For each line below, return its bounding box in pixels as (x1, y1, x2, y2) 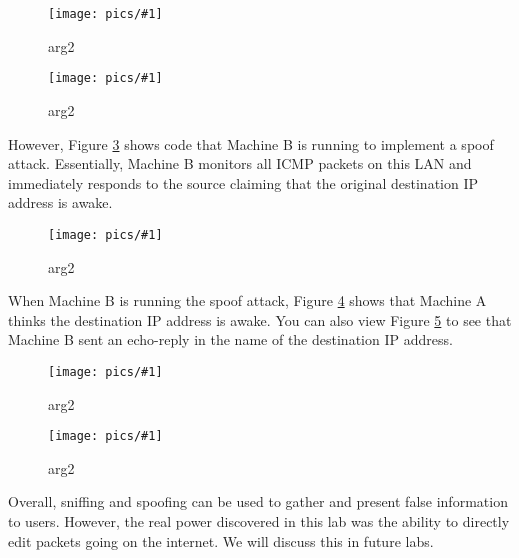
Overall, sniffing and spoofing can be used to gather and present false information (8, 491, 508, 512)
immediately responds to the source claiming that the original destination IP (8, 172, 479, 193)
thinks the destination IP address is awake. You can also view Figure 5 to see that (8, 309, 512, 330)
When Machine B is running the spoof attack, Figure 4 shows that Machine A (8, 290, 487, 311)
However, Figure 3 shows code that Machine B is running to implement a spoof (8, 133, 494, 154)
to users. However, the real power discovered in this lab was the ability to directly (8, 511, 510, 531)
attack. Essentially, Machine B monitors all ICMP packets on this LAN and (8, 153, 472, 174)
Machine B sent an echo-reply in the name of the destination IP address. (8, 329, 453, 350)
